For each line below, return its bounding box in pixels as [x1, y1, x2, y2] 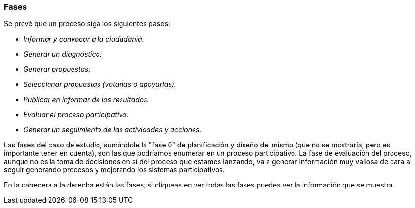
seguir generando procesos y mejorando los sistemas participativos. [4, 166, 225, 174]
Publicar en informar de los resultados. [24, 95, 149, 104]
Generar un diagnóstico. [24, 50, 102, 59]
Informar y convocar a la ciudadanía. [24, 35, 144, 43]
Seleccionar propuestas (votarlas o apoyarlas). [24, 80, 176, 89]
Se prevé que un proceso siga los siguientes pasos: [4, 20, 171, 28]
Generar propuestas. [24, 65, 91, 74]
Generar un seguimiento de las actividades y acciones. [24, 125, 202, 134]
